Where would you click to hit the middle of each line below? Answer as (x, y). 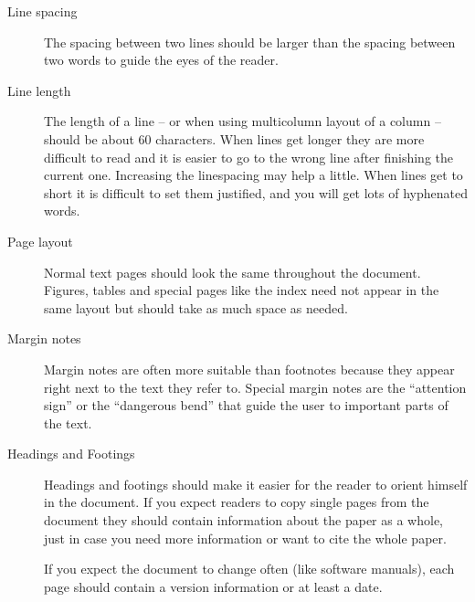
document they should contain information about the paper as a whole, (243, 520)
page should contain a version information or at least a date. (213, 586)
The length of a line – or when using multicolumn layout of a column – (243, 121)
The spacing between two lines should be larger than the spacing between (250, 42)
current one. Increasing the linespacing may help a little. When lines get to (253, 175)
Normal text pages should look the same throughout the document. (232, 272)
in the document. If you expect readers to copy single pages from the (237, 502)
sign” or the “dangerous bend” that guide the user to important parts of (246, 405)
